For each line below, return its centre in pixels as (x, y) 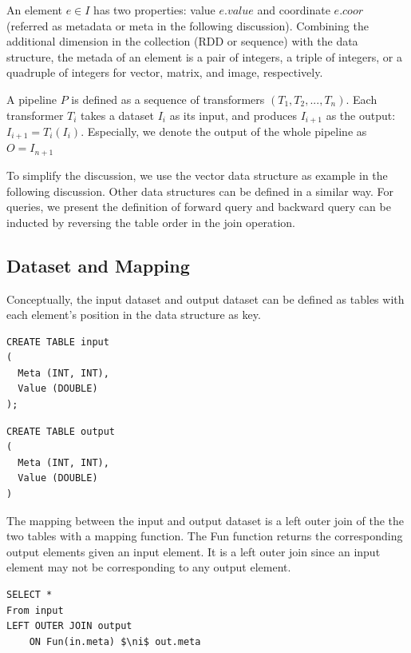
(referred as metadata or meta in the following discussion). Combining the (188, 25)
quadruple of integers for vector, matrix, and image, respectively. (165, 72)
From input (35, 610)
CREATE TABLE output (61, 431)
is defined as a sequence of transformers (168, 99)
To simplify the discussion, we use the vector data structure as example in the (197, 175)
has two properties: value (154, 10)
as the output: (361, 115)
